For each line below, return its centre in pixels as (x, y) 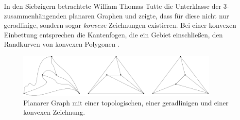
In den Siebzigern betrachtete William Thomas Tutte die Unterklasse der (113, 6)
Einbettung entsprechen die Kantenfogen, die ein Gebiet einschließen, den (113, 34)
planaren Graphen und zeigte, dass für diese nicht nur (149, 15)
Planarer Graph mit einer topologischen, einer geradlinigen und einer (126, 102)
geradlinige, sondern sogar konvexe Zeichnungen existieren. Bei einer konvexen (120, 25)
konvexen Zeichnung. (54, 112)
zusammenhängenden (35, 15)
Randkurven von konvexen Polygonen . (62, 44)
